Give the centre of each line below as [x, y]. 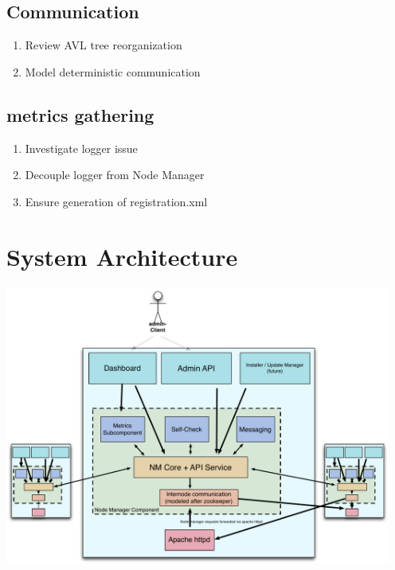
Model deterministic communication [113, 71]
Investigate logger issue [81, 148]
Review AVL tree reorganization [104, 45]
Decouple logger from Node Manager [115, 175]
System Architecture [122, 256]
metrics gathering [80, 114]
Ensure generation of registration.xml [116, 201]
